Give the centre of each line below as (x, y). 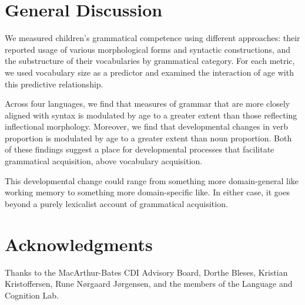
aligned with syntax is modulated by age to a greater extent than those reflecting (151, 115)
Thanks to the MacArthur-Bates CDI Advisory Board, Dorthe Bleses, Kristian (146, 272)
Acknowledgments (79, 244)
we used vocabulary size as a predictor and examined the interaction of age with (149, 72)
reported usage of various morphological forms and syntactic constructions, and (148, 49)
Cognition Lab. (32, 295)
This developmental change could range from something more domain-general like (152, 180)
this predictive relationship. (54, 84)
